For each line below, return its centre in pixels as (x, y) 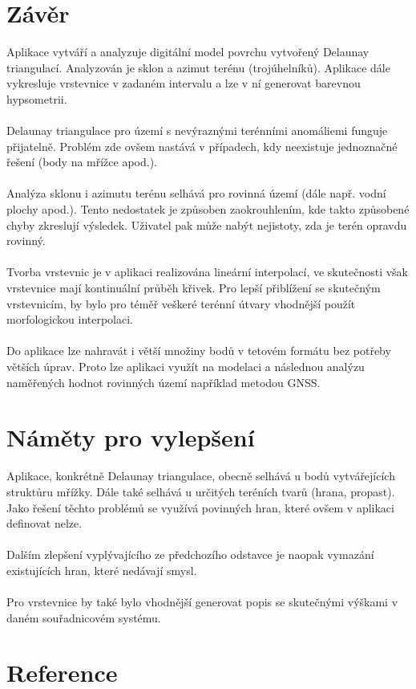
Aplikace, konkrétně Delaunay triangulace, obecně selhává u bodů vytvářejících (201, 476)
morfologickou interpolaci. (70, 319)
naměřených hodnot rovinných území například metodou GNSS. (164, 382)
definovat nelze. (44, 523)
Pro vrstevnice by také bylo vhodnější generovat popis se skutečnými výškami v (202, 602)
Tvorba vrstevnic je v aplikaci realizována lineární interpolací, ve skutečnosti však (208, 272)
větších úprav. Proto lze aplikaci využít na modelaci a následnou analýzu (186, 366)
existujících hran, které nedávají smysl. (102, 570)
